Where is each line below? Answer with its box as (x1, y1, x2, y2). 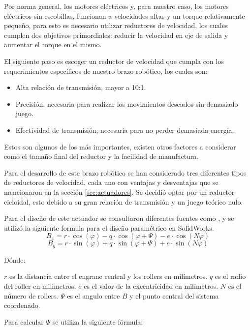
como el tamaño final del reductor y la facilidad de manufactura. (4, 151, 199, 161)
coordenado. (4, 300, 40, 310)
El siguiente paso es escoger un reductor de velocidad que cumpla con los (4, 56, 224, 66)
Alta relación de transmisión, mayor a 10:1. (15, 82, 146, 92)
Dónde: (4, 254, 26, 265)
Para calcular (4, 316, 44, 327)
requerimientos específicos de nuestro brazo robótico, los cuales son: (4, 65, 208, 76)
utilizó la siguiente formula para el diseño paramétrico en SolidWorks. (4, 222, 214, 233)
